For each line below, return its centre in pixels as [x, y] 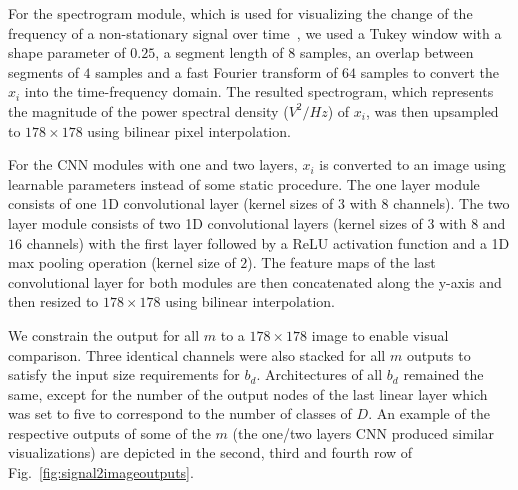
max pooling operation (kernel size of [122, 262]
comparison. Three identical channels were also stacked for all [197, 354]
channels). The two [451, 203]
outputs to [438, 354]
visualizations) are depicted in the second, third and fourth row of [210, 452]
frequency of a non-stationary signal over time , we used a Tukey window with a [255, 32]
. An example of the [429, 413]
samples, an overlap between [386, 52]
